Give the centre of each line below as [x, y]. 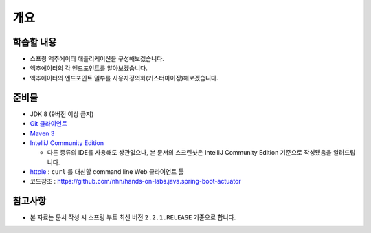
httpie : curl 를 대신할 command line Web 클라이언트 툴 [107, 172]
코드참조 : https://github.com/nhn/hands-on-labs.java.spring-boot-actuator [136, 181]
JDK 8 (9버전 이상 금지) [62, 114]
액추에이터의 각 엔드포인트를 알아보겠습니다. [89, 68]
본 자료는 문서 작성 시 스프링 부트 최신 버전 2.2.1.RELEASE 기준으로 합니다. [133, 217]
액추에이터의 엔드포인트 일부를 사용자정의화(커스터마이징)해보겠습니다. [124, 78]
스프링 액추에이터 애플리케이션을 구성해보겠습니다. [97, 59]
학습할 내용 [35, 42]
